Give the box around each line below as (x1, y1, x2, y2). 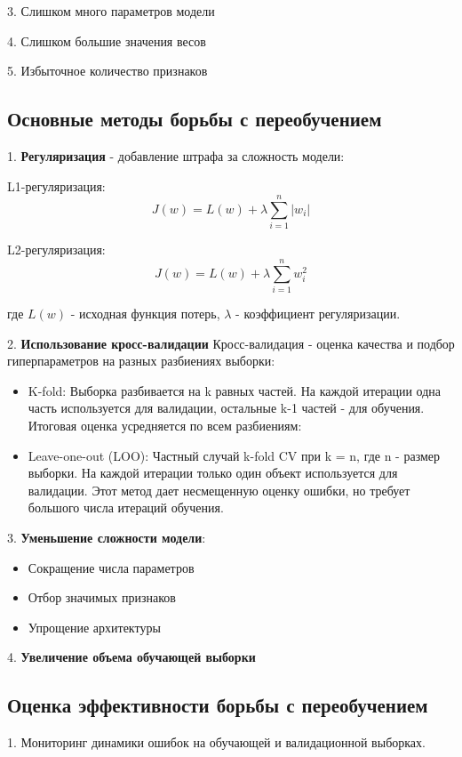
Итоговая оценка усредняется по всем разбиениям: (28, 415, 302, 434)
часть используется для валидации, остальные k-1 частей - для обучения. (28, 399, 425, 417)
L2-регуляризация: (7, 240, 106, 259)
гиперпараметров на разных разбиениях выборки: (7, 351, 275, 370)
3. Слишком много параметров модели (7, 2, 215, 20)
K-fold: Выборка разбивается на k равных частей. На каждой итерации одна (28, 381, 442, 399)
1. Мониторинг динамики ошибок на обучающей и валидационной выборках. (7, 733, 426, 752)
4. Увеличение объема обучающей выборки (7, 648, 256, 666)
